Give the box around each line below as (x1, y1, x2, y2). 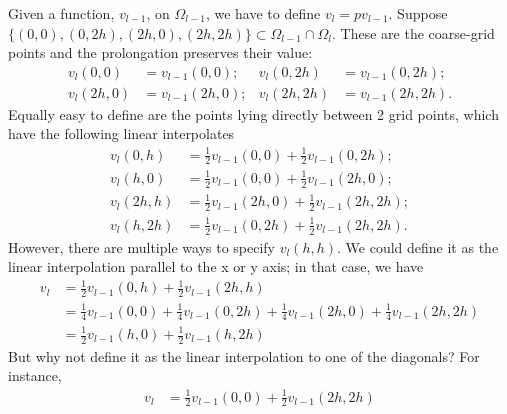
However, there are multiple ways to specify (8, 236, 276, 257)
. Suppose (388, 3, 448, 23)
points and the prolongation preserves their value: (8, 42, 313, 63)
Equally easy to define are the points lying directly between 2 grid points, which (8, 103, 499, 124)
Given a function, (8, 3, 115, 23)
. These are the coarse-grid (332, 22, 495, 43)
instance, (8, 365, 62, 386)
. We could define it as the (337, 236, 499, 257)
